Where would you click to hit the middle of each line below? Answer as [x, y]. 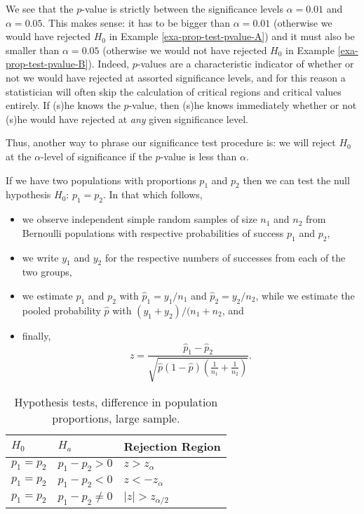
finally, [36, 335]
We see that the [40, 8]
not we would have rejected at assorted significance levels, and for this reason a [176, 77]
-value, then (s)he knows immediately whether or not [243, 105]
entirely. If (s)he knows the [63, 105]
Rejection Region [172, 446]
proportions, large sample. [116, 418]
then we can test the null [296, 180]
